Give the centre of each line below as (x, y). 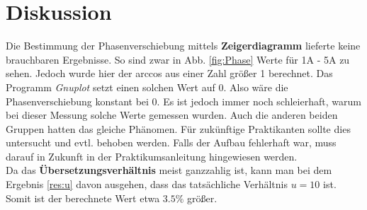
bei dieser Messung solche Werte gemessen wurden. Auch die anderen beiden (172, 115)
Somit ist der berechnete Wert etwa (83, 198)
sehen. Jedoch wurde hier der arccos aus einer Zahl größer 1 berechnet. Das (169, 73)
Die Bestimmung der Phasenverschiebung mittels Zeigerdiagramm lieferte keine (183, 46)
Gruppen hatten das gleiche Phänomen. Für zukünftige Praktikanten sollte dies (178, 128)
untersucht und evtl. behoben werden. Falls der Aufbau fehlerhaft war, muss (171, 142)
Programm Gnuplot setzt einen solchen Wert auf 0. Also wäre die (147, 87)
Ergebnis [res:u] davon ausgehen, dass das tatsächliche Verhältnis (147, 184)
